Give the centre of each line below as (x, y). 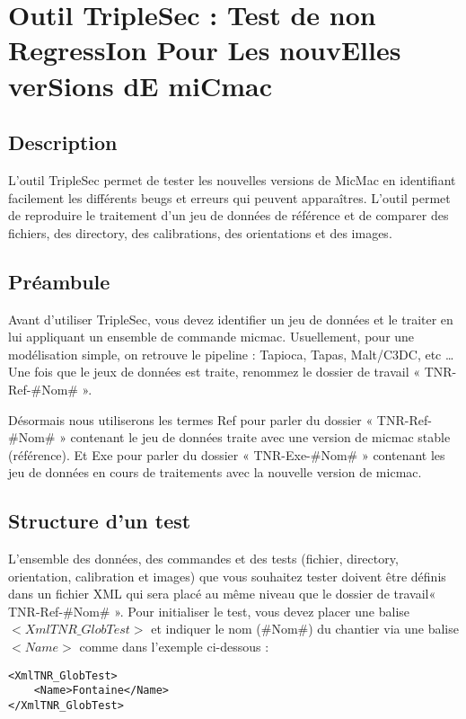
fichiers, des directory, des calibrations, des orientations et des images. (200, 232)
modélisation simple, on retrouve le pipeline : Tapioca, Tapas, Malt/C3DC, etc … (231, 354)
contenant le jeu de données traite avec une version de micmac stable (260, 437)
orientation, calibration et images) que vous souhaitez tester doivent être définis (227, 576)
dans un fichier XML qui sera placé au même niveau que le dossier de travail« (222, 594)
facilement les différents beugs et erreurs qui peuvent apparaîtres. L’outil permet (229, 197)
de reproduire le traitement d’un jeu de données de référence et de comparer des (229, 215)
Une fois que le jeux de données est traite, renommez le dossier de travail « (214, 372)
